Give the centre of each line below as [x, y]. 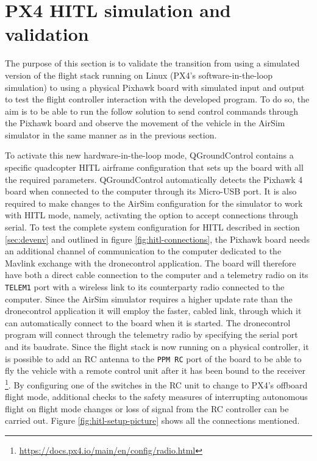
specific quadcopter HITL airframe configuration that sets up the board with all [154, 167]
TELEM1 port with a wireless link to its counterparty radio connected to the [145, 287]
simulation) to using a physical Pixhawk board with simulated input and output [155, 87]
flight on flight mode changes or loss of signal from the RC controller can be [147, 408]
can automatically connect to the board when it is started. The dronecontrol [148, 322]
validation [47, 34]
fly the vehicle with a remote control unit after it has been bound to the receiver [155, 370]
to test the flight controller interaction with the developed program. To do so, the [157, 99]
